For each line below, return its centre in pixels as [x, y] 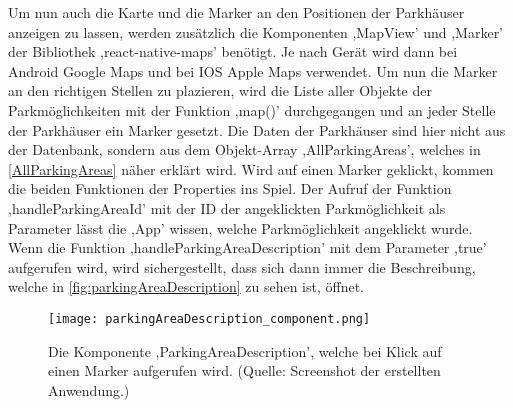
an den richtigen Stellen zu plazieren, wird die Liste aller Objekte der [220, 90]
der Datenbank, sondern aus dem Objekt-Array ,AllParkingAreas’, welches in [244, 149]
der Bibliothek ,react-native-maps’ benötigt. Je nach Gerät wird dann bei [233, 51]
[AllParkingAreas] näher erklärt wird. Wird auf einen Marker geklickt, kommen [251, 168]
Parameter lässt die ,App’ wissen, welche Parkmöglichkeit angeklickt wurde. [240, 227]
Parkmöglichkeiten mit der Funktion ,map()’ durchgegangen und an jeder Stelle [252, 109]
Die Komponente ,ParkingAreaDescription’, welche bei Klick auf [245, 350]
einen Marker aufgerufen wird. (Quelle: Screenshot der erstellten [244, 370]
